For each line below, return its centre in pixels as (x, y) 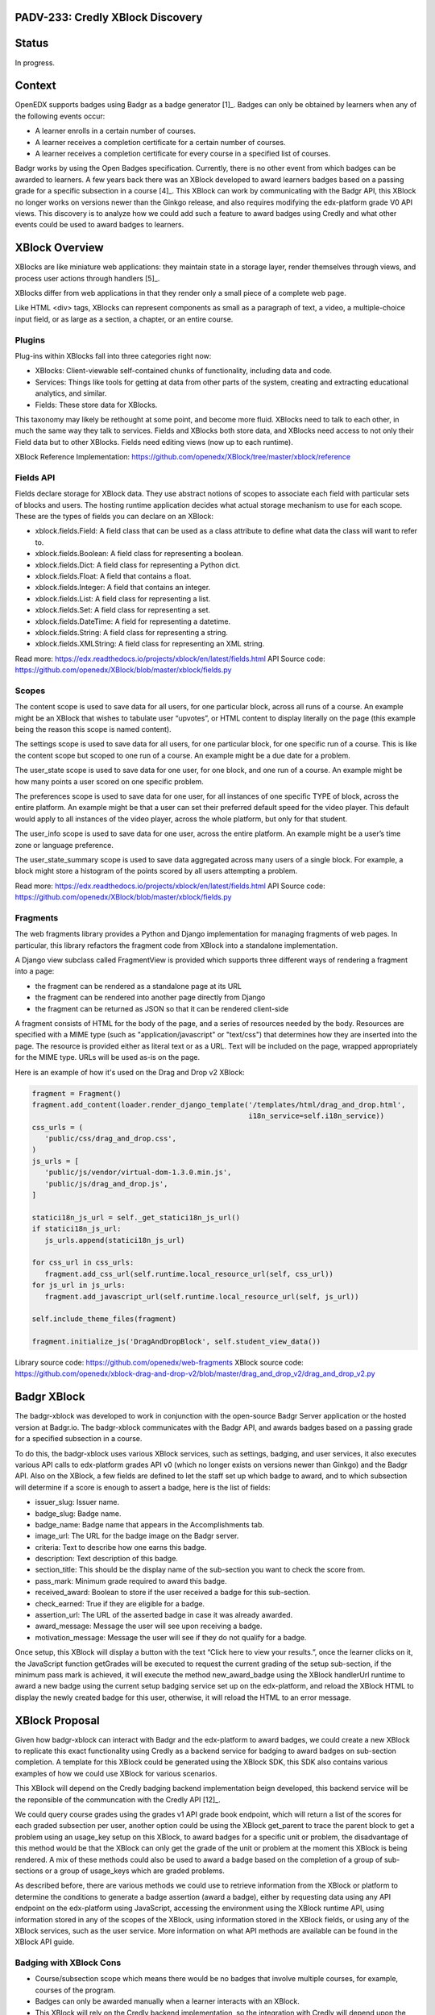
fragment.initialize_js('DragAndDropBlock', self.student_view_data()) (176, 1342)
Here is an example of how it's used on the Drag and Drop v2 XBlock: (130, 1072)
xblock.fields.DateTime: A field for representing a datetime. (133, 621)
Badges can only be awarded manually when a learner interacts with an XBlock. (167, 2001)
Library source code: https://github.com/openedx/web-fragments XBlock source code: (159, 1363)
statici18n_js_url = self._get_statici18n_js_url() (136, 1217)
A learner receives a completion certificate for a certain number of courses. (160, 142)
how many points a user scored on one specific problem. (110, 781)
